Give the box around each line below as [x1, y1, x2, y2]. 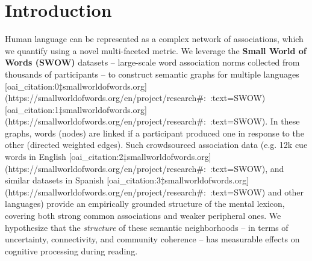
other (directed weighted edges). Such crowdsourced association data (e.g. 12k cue [5, 138, 308, 151]
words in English [5, 150, 66, 163]
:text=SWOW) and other [210, 185, 304, 198]
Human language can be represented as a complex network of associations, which [5, 32, 304, 45]
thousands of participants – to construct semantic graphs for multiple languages [5, 67, 299, 80]
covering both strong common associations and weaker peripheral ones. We [5, 209, 281, 222]
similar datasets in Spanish [5, 174, 104, 186]
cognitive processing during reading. [5, 244, 138, 257]
